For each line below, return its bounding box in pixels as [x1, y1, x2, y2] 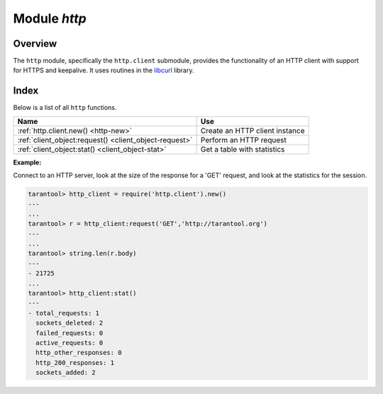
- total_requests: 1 [28, 309, 99, 317]
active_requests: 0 [35, 339, 104, 347]
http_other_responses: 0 [35, 349, 122, 357]
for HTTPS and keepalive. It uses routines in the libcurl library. [13, 66, 194, 74]
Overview [13, 38, 57, 50]
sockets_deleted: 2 [35, 319, 104, 327]
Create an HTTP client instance [200, 125, 305, 135]
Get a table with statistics [200, 144, 285, 154]
